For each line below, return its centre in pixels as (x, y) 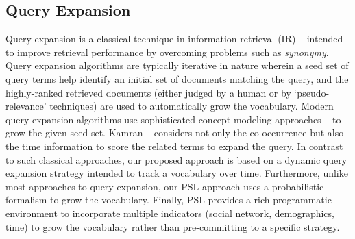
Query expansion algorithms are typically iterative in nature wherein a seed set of (177, 65)
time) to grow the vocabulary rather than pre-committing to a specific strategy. (173, 226)
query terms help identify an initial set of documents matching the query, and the (177, 78)
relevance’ (26, 106)
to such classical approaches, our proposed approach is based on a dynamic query (176, 159)
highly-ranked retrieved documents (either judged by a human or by (148, 92)
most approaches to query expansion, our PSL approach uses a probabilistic (165, 186)
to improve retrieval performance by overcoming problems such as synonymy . (167, 52)
